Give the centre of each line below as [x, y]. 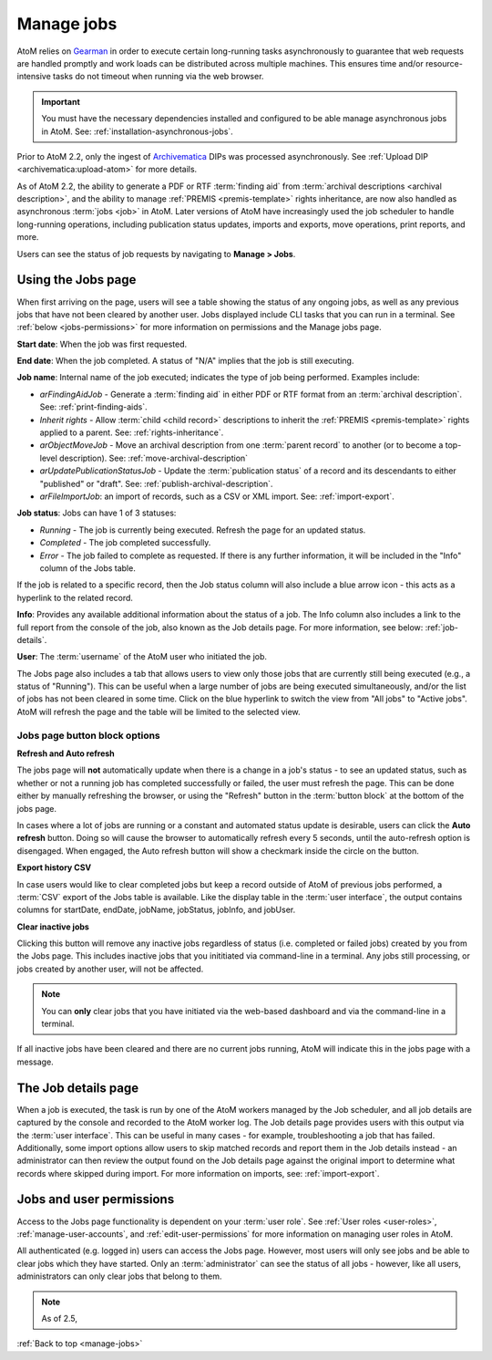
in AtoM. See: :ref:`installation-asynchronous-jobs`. [138, 131]
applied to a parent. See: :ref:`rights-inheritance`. [132, 432]
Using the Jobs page [77, 280]
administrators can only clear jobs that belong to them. [119, 1276]
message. [35, 1062]
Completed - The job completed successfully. [125, 543]
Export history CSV [54, 867]
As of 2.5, [59, 1318]
